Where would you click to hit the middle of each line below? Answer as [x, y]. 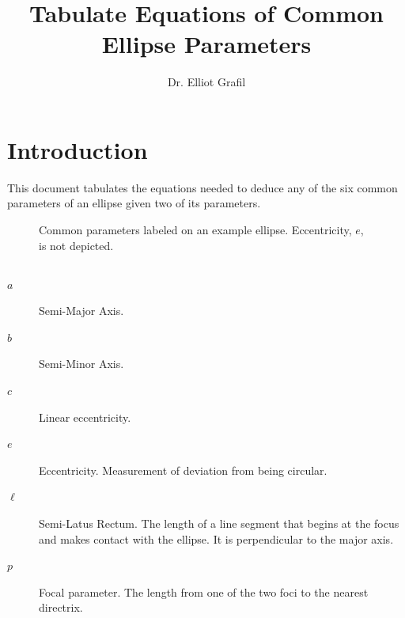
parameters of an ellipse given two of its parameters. [134, 203]
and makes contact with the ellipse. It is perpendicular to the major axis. [216, 538]
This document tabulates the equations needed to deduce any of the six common [202, 187]
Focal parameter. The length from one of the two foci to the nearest [204, 591]
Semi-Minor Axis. [81, 364]
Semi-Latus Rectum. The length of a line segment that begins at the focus [219, 523]
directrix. [61, 607]
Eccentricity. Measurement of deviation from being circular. [183, 470]
